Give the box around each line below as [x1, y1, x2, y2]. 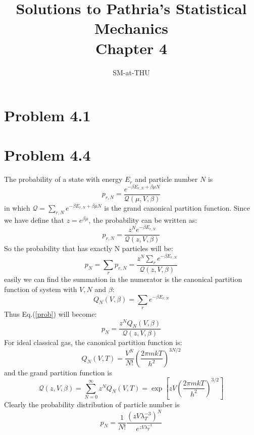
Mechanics [94, 18, 169, 38]
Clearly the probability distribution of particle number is [4, 399, 180, 410]
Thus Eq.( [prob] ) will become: [4, 308, 97, 319]
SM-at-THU [113, 67, 150, 77]
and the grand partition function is [4, 367, 112, 377]
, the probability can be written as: [88, 214, 197, 225]
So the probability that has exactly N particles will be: [4, 243, 173, 254]
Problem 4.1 [4, 105, 91, 126]
